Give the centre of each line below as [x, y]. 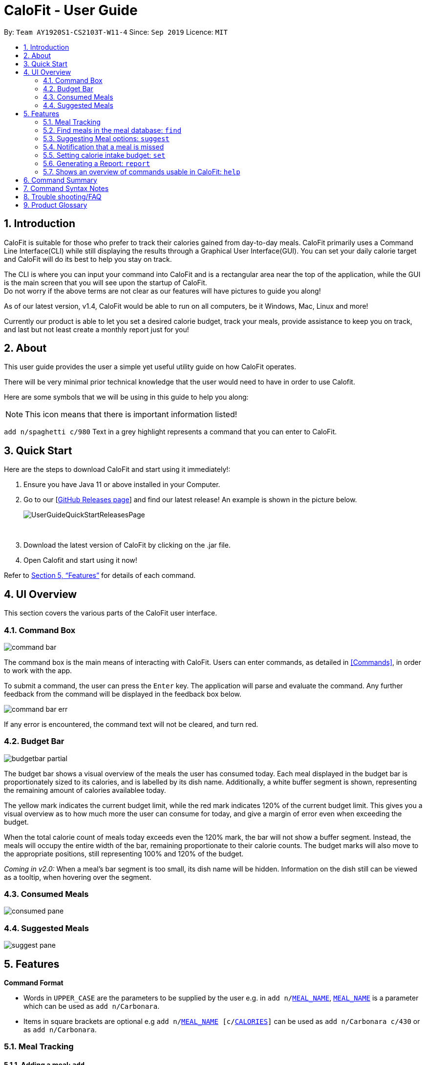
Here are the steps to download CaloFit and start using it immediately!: [117, 469]
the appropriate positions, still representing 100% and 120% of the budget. [124, 853]
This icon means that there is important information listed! [131, 415]
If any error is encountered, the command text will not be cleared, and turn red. [131, 724]
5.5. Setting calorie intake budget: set [104, 155]
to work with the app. [38, 670]
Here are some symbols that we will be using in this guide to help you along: [126, 397]
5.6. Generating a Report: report [97, 163]
